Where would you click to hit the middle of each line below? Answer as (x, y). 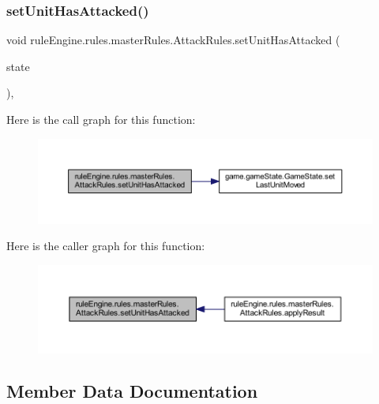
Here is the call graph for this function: (101, 119)
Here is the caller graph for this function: (106, 246)
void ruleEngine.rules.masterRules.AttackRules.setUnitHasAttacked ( (173, 40)
